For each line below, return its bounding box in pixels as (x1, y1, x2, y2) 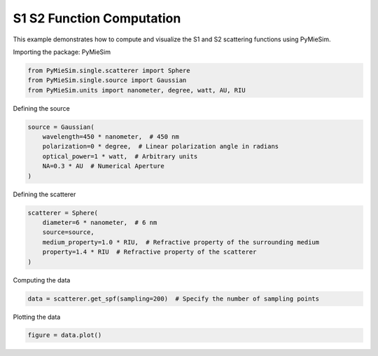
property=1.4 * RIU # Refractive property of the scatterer (42, 248, 257, 256)
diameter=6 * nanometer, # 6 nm (42, 218, 157, 226)
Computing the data (13, 275, 71, 284)
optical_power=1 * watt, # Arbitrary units (42, 152, 198, 160)
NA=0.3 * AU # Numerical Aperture (42, 162, 164, 170)
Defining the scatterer (13, 190, 76, 198)
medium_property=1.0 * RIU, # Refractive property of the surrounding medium (42, 238, 320, 246)
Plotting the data (13, 313, 61, 321)
